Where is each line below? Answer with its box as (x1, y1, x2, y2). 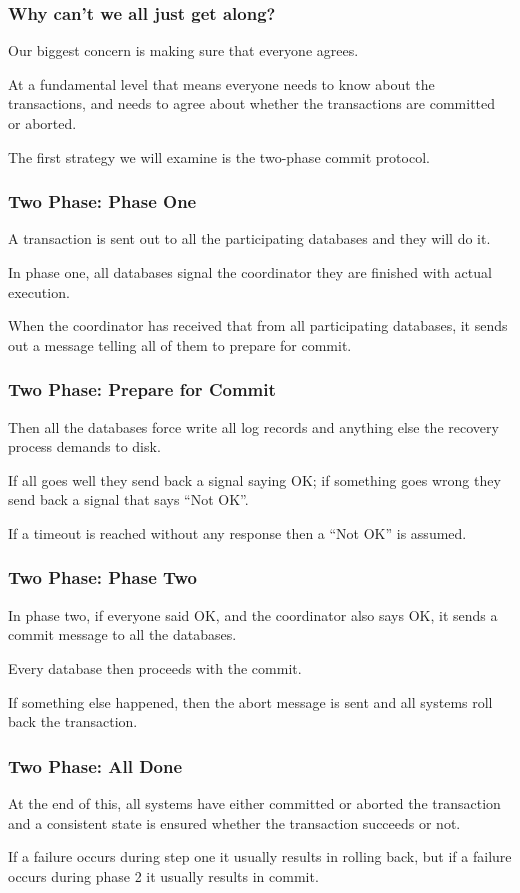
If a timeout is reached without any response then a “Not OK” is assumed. (8, 522, 467, 543)
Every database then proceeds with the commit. (8, 657, 302, 678)
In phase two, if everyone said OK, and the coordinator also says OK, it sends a (8, 604, 498, 625)
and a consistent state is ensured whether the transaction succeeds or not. (8, 812, 461, 833)
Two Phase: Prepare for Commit (8, 377, 276, 402)
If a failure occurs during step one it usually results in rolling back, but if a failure (8, 846, 512, 867)
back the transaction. (8, 711, 138, 732)
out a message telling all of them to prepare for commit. (8, 334, 352, 355)
